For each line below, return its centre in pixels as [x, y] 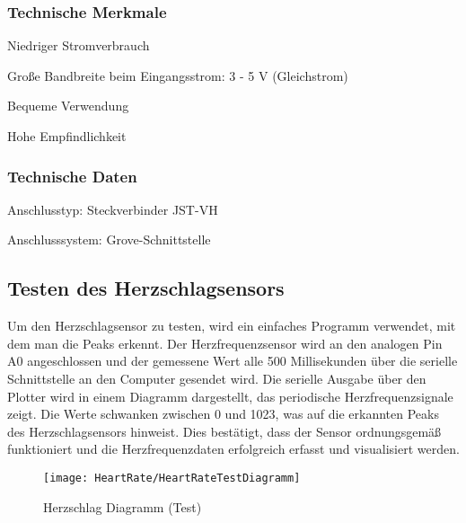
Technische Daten [72, 176]
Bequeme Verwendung [68, 106]
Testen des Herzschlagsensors [146, 288]
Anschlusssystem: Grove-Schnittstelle [109, 239]
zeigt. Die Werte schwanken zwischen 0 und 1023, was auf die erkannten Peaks [223, 414]
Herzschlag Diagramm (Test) [123, 506]
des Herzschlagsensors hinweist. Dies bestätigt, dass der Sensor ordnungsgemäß [224, 431]
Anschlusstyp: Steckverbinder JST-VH [113, 209]
